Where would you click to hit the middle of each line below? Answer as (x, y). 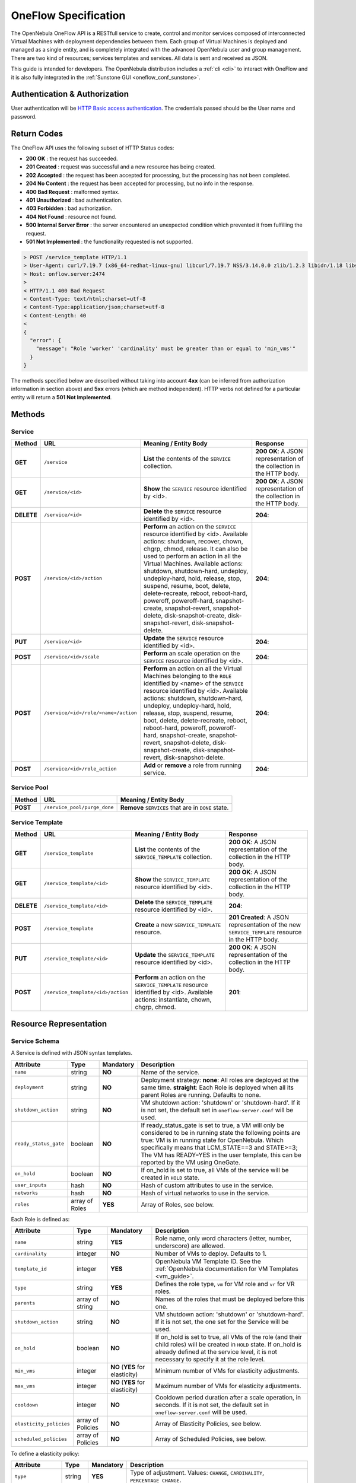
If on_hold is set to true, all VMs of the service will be (215, 1170)
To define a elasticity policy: (45, 1454)
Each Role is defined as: (40, 1219)
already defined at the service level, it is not (216, 1352)
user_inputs (31, 1186)
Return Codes (37, 133)
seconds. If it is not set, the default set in (212, 1405)
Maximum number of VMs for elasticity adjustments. (228, 1386)
